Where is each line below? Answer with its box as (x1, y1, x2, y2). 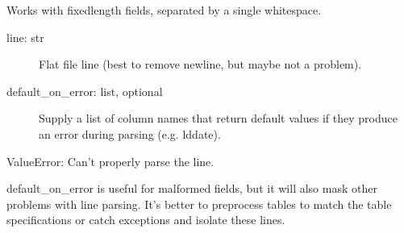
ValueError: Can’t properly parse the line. (6, 152, 214, 169)
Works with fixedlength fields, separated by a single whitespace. (6, 2, 322, 18)
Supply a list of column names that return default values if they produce (39, 110, 398, 127)
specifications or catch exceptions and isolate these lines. (6, 211, 285, 228)
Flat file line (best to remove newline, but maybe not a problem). (39, 56, 362, 73)
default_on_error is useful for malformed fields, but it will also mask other (6, 180, 377, 197)
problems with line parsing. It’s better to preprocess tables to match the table (6, 195, 392, 212)
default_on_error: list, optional (6, 82, 163, 99)
